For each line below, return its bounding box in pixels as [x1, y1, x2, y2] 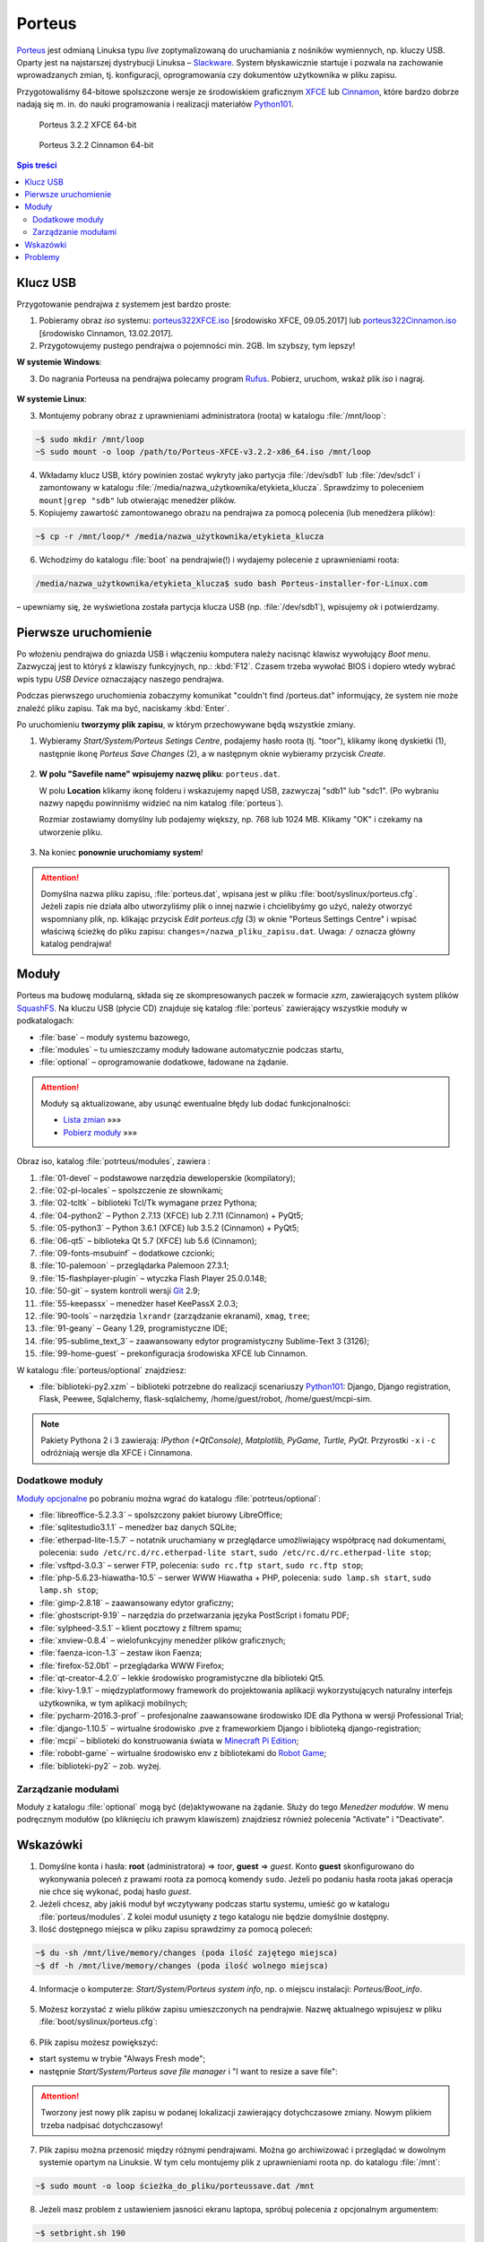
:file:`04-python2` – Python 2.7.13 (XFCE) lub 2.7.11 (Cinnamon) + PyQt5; [39, 1210, 304, 1221]
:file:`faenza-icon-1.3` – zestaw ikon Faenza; [39, 1647, 203, 1658]
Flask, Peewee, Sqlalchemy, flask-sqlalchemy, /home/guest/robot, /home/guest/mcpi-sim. [39, 1394, 372, 1404]
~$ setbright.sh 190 [35, 2229, 125, 2238]
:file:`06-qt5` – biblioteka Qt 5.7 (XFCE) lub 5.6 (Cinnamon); [39, 1235, 257, 1246]
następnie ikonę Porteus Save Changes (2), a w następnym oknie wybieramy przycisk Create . [39, 748, 386, 759]
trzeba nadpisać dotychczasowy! [40, 2119, 163, 2130]
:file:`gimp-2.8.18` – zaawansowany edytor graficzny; [39, 1597, 235, 1608]
